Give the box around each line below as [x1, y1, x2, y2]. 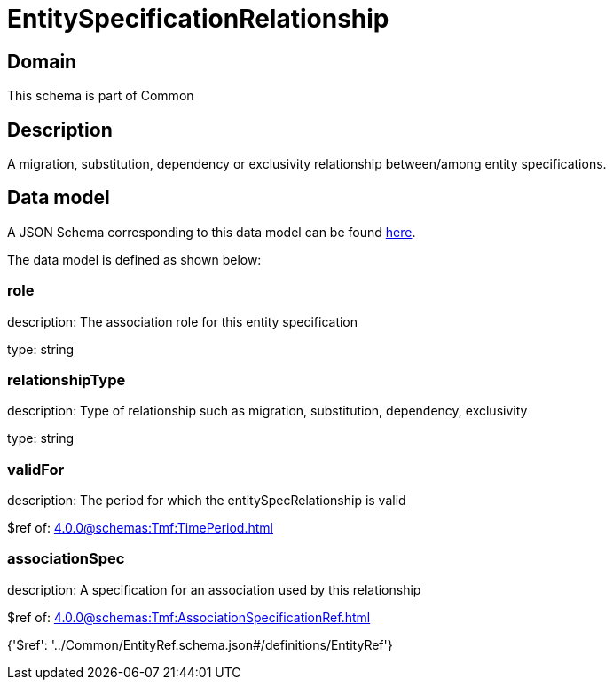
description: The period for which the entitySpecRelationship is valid [7, 493, 406, 509]
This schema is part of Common [7, 88, 194, 104]
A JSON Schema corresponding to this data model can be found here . [7, 224, 416, 240]
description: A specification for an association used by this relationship [7, 581, 421, 597]
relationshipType [7, 370, 126, 389]
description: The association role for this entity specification [7, 313, 358, 329]
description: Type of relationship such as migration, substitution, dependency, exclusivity [7, 403, 528, 419]
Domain [7, 50, 77, 73]
